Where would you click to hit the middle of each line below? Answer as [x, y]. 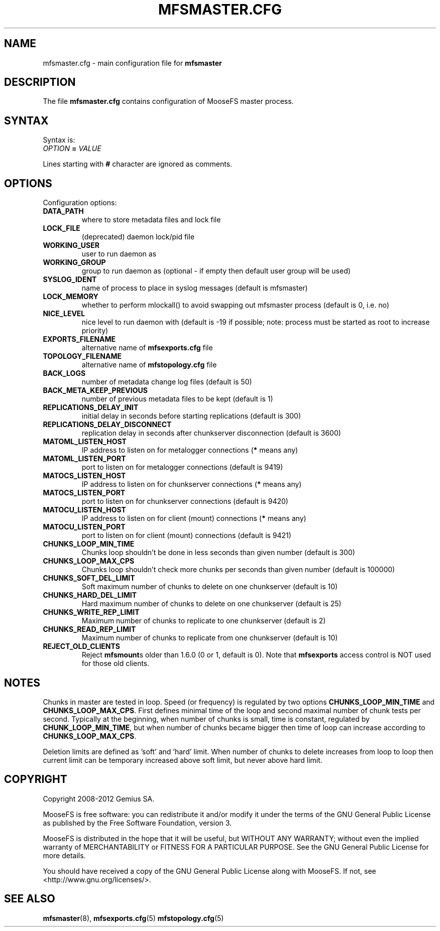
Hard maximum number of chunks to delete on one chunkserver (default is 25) [211, 604]
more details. [64, 855]
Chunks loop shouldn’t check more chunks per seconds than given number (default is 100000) [238, 570]
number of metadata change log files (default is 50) [167, 382]
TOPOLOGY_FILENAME [82, 356]
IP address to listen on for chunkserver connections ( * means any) [192, 484]
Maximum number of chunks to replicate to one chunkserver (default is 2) [204, 621]
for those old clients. [116, 663]
